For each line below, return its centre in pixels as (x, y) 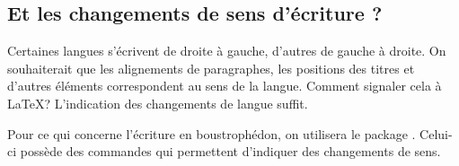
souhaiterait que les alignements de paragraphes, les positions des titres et (211, 68)
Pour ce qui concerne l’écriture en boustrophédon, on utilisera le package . (212, 133)
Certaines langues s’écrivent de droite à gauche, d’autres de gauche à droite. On (227, 51)
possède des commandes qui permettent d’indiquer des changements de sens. (230, 151)
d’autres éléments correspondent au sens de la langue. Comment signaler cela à (225, 86)
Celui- (436, 133)
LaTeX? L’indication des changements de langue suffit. (158, 103)
